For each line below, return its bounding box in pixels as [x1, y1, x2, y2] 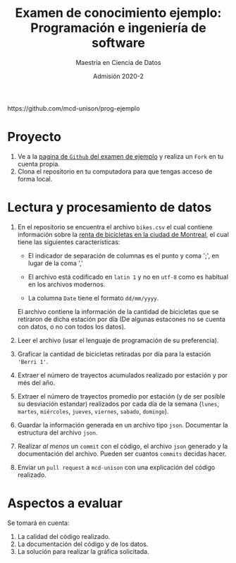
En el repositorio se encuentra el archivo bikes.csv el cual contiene [17, 222, 213, 231]
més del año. [17, 378, 56, 387]
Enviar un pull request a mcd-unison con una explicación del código [17, 463, 216, 471]
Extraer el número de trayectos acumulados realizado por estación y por [17, 370, 228, 379]
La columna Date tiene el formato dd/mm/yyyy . [27, 293, 159, 302]
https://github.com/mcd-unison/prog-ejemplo [7, 104, 140, 112]
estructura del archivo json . [17, 428, 98, 437]
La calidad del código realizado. [17, 532, 111, 540]
